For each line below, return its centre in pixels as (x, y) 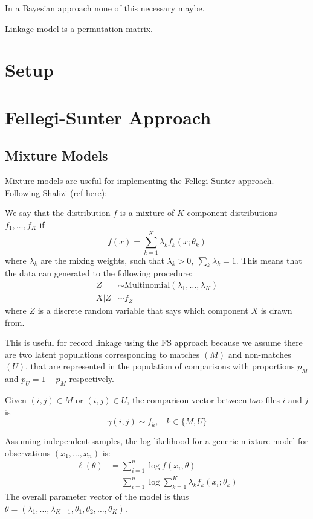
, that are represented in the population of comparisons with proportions (160, 366)
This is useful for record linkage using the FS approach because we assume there (154, 342)
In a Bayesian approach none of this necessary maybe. (105, 8)
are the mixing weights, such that (102, 260)
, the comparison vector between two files (203, 400)
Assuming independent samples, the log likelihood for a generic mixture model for (156, 441)
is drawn (276, 310)
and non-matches (260, 354)
